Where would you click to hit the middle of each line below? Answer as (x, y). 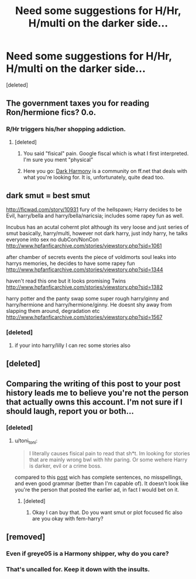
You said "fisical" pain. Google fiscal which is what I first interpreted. (106, 153)
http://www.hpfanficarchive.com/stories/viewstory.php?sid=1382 (85, 287)
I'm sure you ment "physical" (58, 159)
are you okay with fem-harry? (68, 518)
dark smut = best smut (48, 195)
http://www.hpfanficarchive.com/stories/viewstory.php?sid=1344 (85, 270)
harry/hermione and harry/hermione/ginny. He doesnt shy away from (89, 305)
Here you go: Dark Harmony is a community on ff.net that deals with (105, 171)
